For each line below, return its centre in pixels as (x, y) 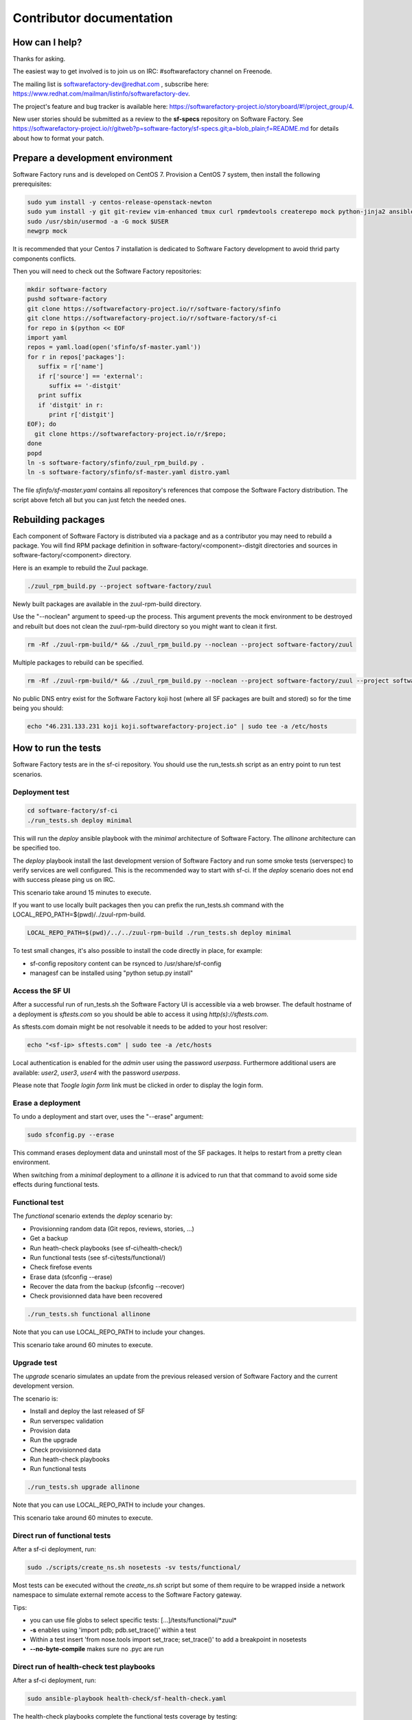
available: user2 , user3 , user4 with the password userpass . (96, 1073)
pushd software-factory (67, 299)
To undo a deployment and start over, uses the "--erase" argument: (108, 1117)
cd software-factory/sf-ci (72, 811)
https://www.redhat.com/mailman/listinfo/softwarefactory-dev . (101, 94)
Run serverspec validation (67, 1421)
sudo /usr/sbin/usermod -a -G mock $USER (98, 221)
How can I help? (47, 42)
